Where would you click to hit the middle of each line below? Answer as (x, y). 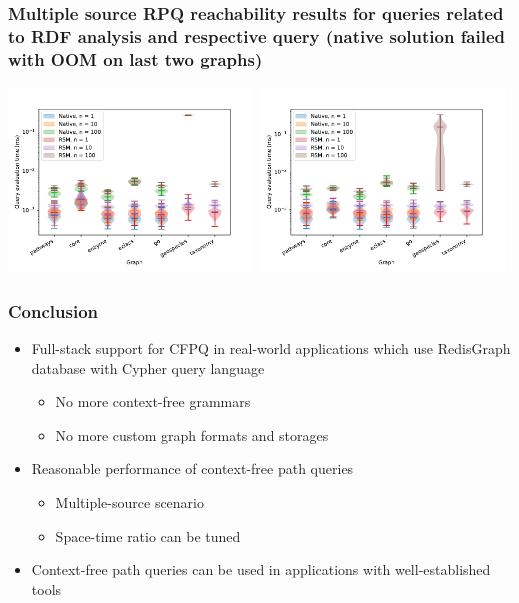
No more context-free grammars (153, 401)
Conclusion (53, 310)
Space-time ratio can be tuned (148, 535)
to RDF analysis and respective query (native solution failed (257, 35)
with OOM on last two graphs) (135, 58)
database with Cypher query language (148, 367)
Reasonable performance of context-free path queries (192, 468)
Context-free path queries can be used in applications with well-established (261, 569)
